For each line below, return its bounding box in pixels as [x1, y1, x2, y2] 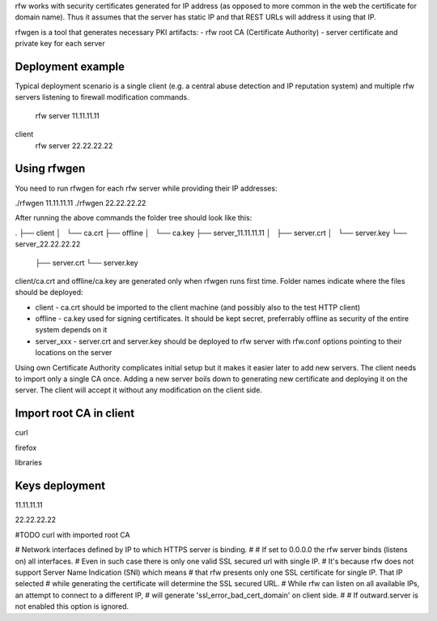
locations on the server [35, 348, 112, 358]
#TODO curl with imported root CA [15, 529, 130, 539]
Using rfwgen [15, 162, 86, 176]
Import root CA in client [15, 406, 135, 421]
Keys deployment [15, 478, 106, 492]
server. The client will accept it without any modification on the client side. [15, 385, 263, 395]
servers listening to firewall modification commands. [15, 92, 189, 102]
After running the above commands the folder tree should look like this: [15, 213, 252, 223]
